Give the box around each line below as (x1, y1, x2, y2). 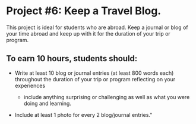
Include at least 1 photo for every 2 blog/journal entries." (14, 111, 153, 118)
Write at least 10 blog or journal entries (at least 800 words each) (14, 69, 174, 77)
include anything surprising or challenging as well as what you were (23, 93, 190, 100)
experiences (14, 82, 46, 89)
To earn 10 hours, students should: (6, 53, 138, 63)
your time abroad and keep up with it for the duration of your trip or (6, 30, 170, 37)
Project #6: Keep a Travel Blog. (6, 4, 162, 18)
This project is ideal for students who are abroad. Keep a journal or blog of (6, 24, 188, 31)
